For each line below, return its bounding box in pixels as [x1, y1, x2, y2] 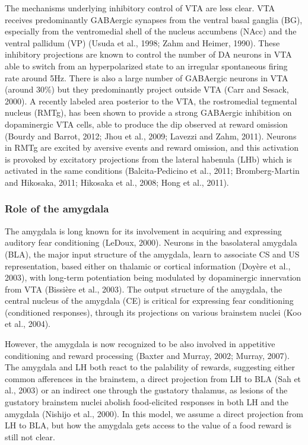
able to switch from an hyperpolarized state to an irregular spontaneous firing [5, 59, 288, 72]
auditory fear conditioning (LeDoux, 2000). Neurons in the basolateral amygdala [5, 236, 297, 249]
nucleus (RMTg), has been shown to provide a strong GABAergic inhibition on [5, 106, 292, 119]
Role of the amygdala [5, 201, 109, 216]
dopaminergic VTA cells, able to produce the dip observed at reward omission [5, 117, 288, 130]
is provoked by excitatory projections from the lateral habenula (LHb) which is [5, 152, 292, 165]
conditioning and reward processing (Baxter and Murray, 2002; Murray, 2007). [5, 349, 290, 361]
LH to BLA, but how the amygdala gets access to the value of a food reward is [5, 419, 292, 431]
